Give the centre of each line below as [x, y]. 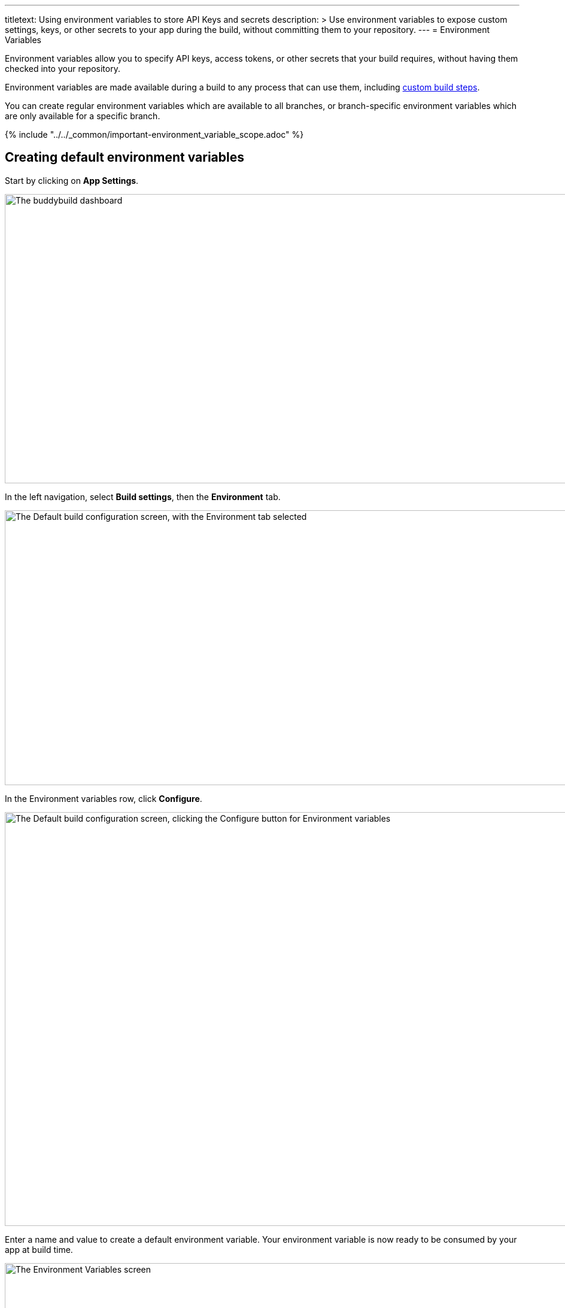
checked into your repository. [63, 69]
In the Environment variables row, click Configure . [104, 798]
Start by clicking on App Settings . [72, 180]
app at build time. [39, 1249]
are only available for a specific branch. [83, 116]
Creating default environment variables [125, 158]
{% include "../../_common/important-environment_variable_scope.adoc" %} [154, 134]
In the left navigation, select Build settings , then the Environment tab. [143, 496]
